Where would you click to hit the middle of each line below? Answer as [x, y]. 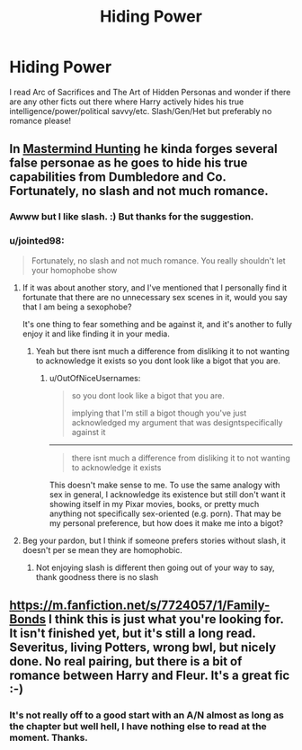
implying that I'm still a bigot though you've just [159, 413]
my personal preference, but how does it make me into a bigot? [166, 522]
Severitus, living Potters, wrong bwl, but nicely [143, 647]
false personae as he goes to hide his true [129, 163]
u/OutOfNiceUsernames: [95, 378]
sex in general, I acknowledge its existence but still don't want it [167, 494]
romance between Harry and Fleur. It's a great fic [150, 675]
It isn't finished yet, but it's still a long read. [133, 633]
